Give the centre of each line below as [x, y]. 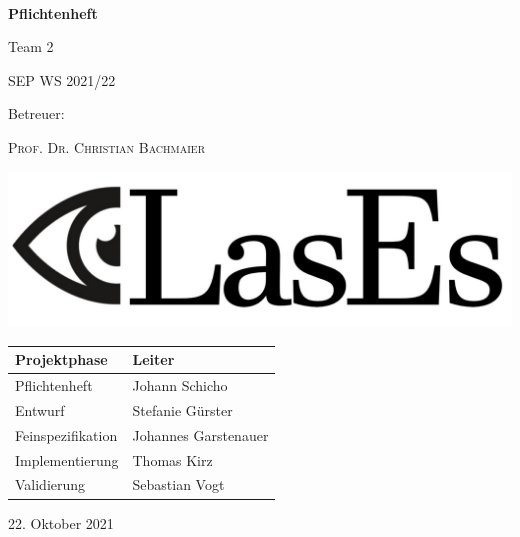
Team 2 [31, 46]
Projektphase [61, 359]
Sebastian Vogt [178, 484]
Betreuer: [36, 113]
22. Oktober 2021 [61, 522]
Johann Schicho [180, 385]
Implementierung [67, 459]
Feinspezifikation [66, 434]
